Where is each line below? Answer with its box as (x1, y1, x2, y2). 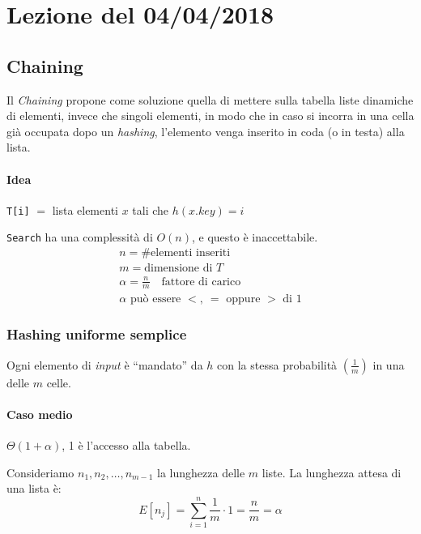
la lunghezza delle (157, 464, 245, 481)
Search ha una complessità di (6, 229, 153, 246)
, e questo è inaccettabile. (192, 229, 318, 246)
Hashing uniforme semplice (6, 324, 187, 344)
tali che (132, 201, 169, 218)
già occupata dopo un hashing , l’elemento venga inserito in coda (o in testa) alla (6, 122, 405, 139)
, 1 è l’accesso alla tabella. (62, 437, 191, 454)
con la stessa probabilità (217, 356, 338, 373)
